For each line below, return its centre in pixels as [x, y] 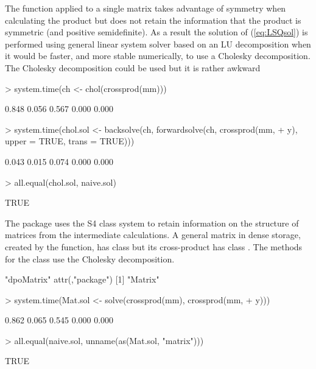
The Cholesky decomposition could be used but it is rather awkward [133, 67]
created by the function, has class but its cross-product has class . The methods [154, 246]
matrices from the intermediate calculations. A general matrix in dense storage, [153, 235]
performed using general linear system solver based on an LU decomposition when [158, 44]
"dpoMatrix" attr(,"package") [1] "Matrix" [82, 279]
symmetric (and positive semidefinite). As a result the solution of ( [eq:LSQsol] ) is [156, 32]
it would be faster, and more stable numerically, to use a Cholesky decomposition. [158, 56]
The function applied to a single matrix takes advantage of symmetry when [146, 8]
